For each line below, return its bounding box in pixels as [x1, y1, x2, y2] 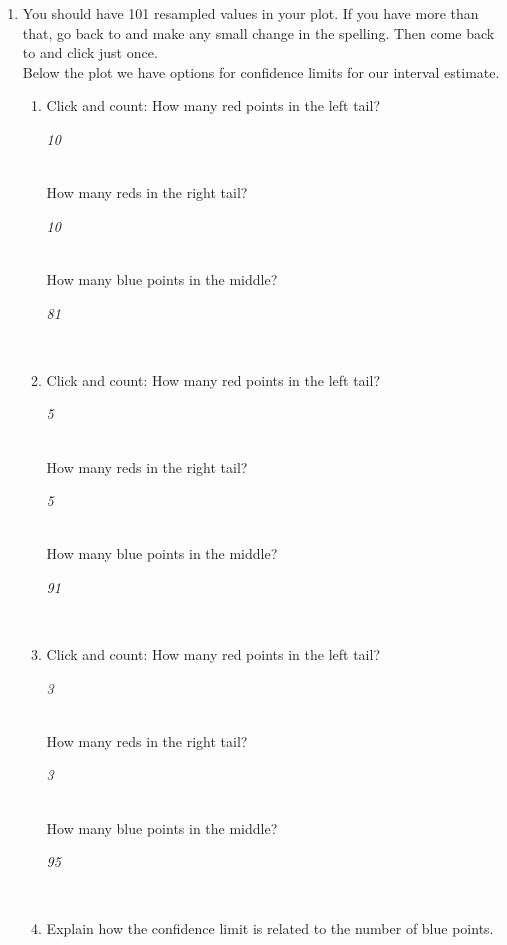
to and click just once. [22, 42, 158, 63]
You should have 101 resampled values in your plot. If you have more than [22, 3, 479, 23]
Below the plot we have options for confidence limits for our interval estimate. [22, 61, 500, 82]
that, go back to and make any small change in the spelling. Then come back [22, 22, 495, 43]
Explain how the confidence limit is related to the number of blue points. [46, 918, 494, 939]
